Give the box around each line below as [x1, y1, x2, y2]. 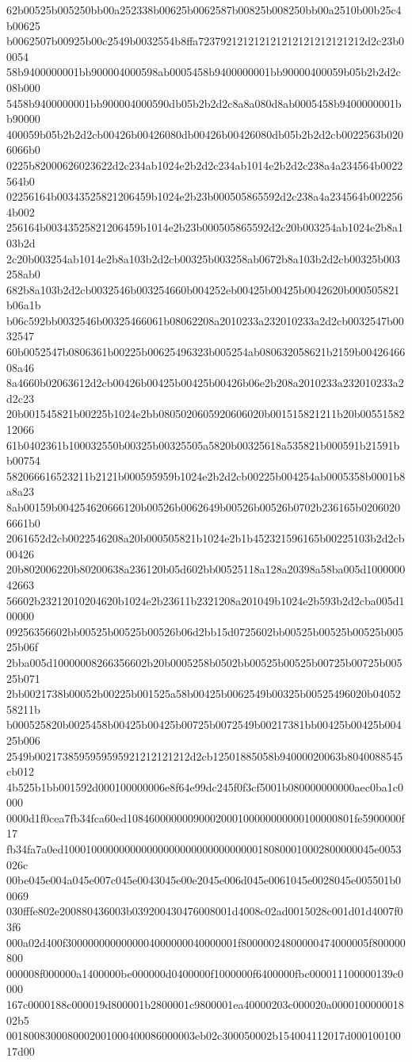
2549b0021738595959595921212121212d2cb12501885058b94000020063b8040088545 [6, 747, 403, 764]
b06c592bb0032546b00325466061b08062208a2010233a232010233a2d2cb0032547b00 [6, 312, 404, 328]
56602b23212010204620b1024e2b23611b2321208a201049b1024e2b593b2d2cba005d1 [6, 592, 405, 608]
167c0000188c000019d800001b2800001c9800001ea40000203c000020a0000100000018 [6, 996, 404, 1012]
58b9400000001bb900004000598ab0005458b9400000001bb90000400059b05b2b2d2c [6, 63, 401, 80]
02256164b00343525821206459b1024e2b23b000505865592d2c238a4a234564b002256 [6, 188, 403, 205]
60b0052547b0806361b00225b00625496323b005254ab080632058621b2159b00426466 [6, 343, 406, 360]
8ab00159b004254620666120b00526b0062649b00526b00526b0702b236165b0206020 [6, 499, 401, 515]
